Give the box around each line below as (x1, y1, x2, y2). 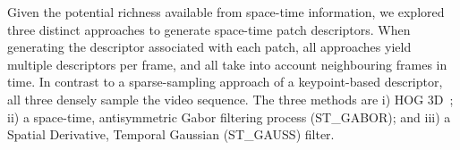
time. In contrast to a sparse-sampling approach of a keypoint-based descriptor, (7, 72, 443, 91)
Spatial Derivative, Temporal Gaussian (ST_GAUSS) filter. (7, 125, 335, 144)
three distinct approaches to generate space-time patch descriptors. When (7, 20, 411, 38)
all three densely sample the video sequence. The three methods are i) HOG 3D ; (7, 89, 454, 108)
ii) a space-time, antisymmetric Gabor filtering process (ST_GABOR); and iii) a (7, 107, 451, 126)
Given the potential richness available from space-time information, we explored (7, 3, 445, 21)
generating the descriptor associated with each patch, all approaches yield (7, 37, 412, 56)
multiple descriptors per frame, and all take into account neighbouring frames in (7, 54, 447, 73)
